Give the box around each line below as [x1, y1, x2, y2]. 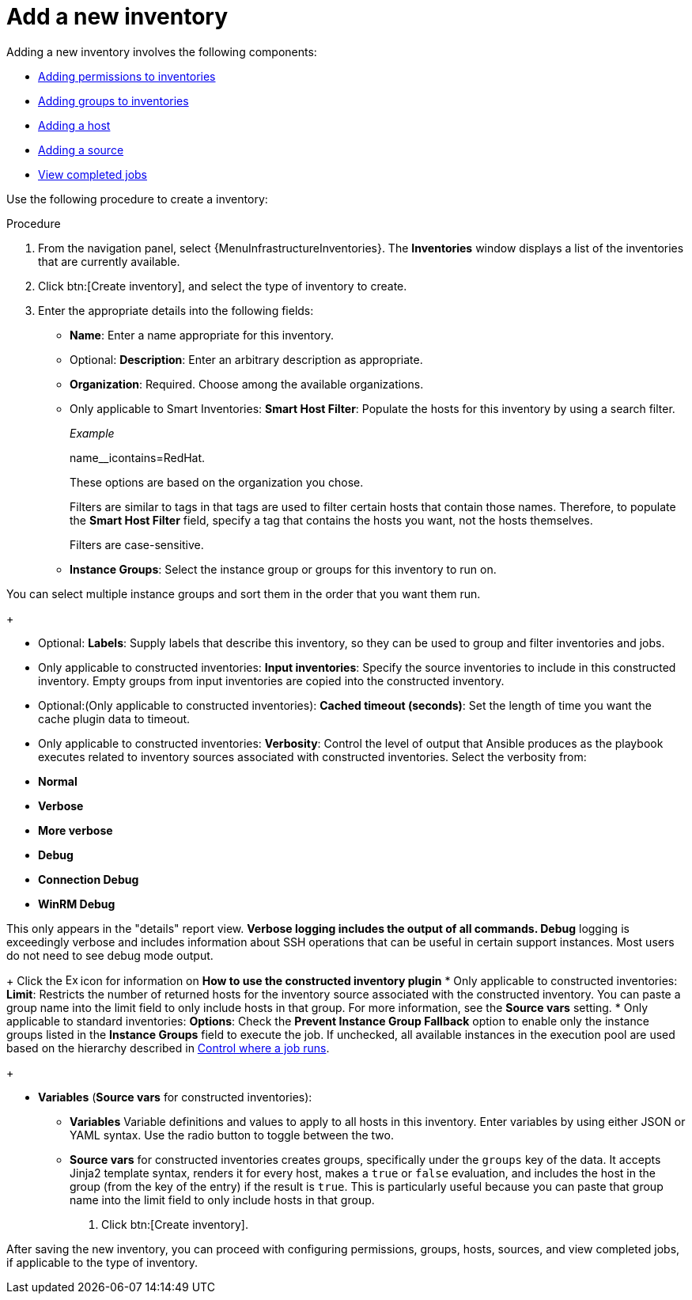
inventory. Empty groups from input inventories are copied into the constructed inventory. [38, 673, 505, 688]
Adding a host [38, 118, 111, 132]
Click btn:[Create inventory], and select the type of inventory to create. [38, 279, 407, 293]
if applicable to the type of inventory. [6, 1255, 199, 1269]
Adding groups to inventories [38, 93, 189, 108]
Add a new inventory [6, 3, 229, 30]
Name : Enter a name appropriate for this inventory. [70, 328, 334, 342]
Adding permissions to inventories [38, 69, 216, 83]
